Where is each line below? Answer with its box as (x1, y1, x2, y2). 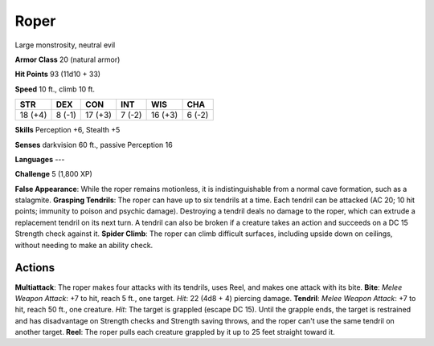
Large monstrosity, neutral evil (14, 40, 116, 50)
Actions (14, 261, 55, 275)
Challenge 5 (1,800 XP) (14, 169, 92, 179)
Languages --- (14, 154, 65, 164)
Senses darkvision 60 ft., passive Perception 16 (14, 140, 173, 149)
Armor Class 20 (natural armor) (14, 55, 121, 64)
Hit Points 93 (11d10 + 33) (14, 69, 100, 79)
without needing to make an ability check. (14, 240, 154, 250)
